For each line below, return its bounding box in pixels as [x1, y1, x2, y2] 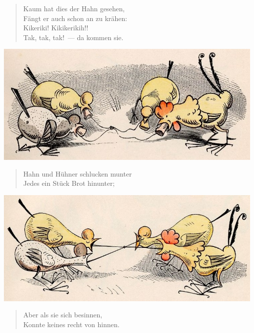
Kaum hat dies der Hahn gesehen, [23, 3, 125, 13]
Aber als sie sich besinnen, [23, 310, 103, 320]
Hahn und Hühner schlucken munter [23, 168, 132, 178]
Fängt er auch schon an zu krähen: [23, 13, 127, 23]
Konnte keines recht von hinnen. [23, 319, 120, 329]
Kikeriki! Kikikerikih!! [23, 22, 88, 33]
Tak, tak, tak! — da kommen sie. [23, 32, 124, 42]
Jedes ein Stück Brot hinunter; [23, 178, 115, 188]
